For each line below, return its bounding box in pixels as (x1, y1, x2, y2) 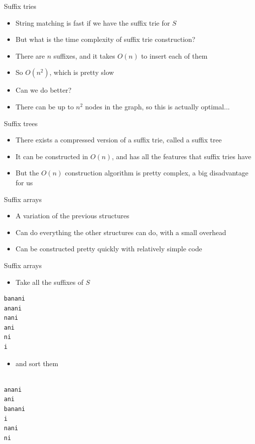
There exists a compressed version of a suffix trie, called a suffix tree (15, 135, 222, 145)
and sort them (15, 358, 59, 368)
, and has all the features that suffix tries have (112, 151, 252, 161)
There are (15, 50, 45, 61)
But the (15, 168, 39, 178)
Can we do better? (15, 85, 71, 95)
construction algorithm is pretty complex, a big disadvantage (64, 168, 249, 178)
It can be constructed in (15, 151, 88, 161)
